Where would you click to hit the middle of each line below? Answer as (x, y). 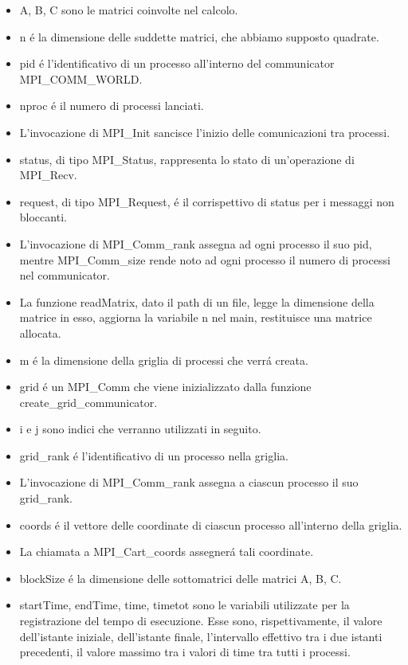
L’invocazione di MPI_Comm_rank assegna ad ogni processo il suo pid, (196, 243)
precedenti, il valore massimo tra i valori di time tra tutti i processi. (185, 652)
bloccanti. (43, 217)
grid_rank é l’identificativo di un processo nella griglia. (154, 455)
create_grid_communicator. (88, 402)
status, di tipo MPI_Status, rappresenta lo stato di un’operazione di (187, 159)
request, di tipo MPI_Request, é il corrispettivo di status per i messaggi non (207, 201)
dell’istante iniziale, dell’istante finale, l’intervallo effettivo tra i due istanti (201, 636)
